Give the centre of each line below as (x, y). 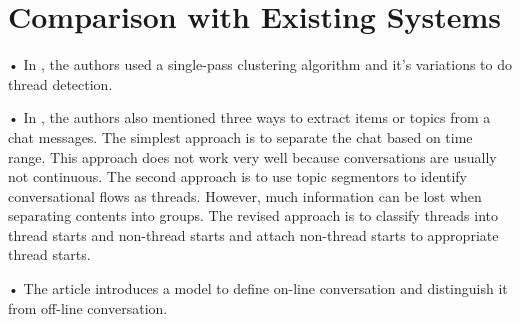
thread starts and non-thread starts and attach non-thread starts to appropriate (253, 234)
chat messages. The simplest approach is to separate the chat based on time (240, 136)
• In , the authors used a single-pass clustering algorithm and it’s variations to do (260, 64)
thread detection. (60, 83)
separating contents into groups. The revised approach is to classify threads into (253, 215)
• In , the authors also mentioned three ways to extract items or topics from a (249, 117)
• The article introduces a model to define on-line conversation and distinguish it (258, 288)
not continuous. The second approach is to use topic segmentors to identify (238, 176)
